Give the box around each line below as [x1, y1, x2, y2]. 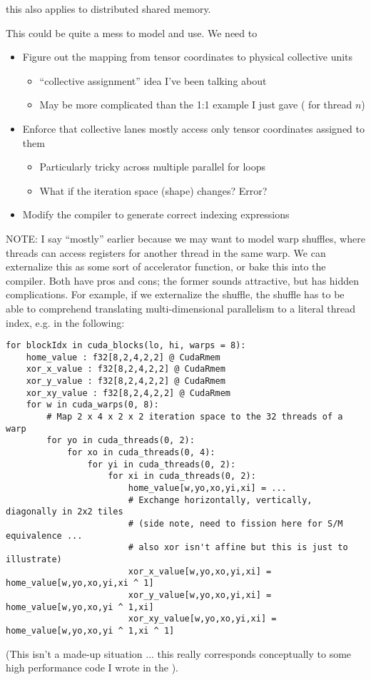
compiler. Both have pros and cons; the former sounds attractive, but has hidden [6, 273, 360, 288]
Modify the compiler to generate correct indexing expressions [22, 207, 290, 222]
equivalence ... [6, 530, 83, 541]
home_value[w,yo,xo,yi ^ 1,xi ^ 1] [6, 625, 175, 636]
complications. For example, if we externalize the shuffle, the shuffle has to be [6, 287, 345, 302]
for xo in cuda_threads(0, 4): [66, 447, 215, 457]
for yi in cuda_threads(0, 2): [87, 459, 236, 470]
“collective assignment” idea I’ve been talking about [39, 73, 267, 88]
